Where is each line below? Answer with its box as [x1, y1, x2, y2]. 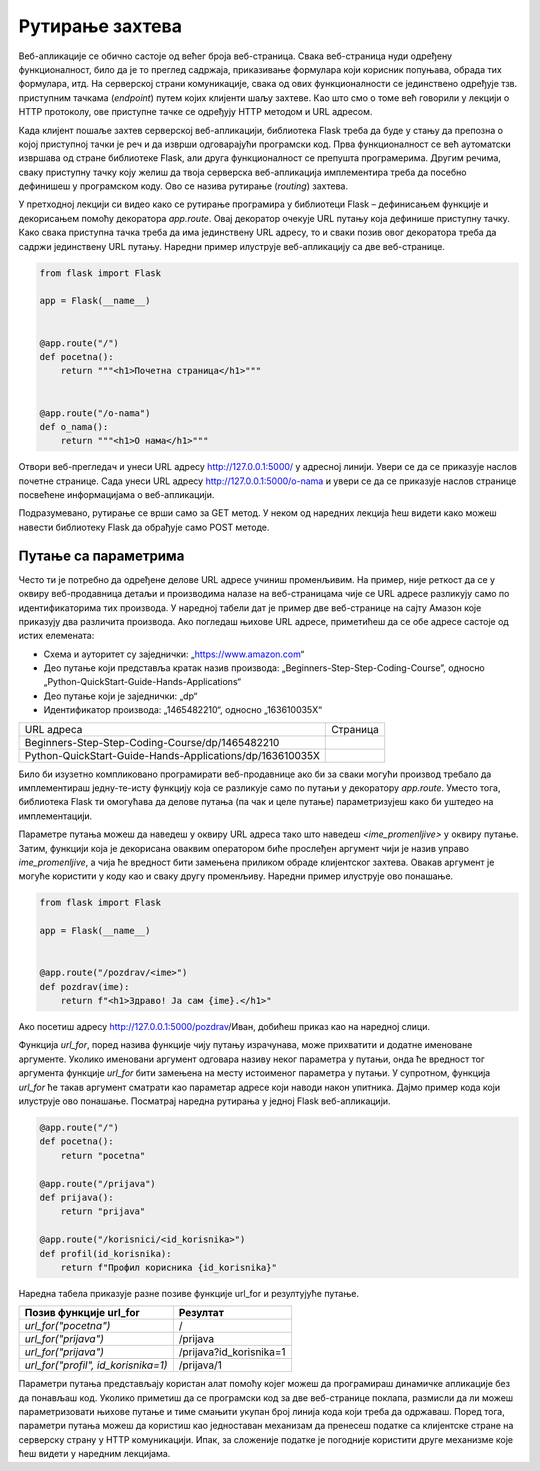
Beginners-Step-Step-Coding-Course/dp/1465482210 [24, 735, 280, 749]
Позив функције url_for [24, 1306, 140, 1320]
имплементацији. [18, 810, 93, 822]
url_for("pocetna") [24, 1319, 111, 1333]
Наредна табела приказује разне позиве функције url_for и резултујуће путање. [18, 1287, 360, 1299]
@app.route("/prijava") [39, 1178, 157, 1189]
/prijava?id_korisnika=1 [178, 1345, 286, 1359]
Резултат [178, 1306, 225, 1320]
